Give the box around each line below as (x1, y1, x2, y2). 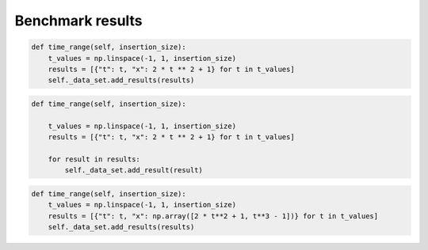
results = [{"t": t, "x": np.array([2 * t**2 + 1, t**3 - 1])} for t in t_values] (48, 211, 379, 221)
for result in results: (48, 154, 140, 164)
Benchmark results (14, 12, 143, 29)
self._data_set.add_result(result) (64, 166, 204, 175)
